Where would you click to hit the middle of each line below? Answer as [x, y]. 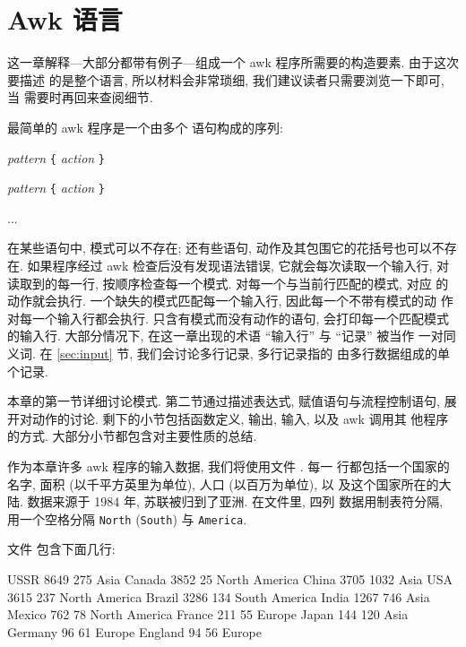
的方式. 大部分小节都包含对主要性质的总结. [132, 436]
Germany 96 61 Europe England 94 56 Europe [134, 631]
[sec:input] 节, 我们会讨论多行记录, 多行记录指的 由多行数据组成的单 [253, 353]
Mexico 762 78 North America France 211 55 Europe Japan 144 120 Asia [208, 614]
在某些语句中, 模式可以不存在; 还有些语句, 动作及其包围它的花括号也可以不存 [232, 248]
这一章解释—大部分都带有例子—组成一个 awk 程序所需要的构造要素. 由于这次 [233, 62]
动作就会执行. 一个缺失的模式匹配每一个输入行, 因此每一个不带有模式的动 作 [230, 301]
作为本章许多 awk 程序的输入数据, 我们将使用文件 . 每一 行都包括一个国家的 [229, 466]
